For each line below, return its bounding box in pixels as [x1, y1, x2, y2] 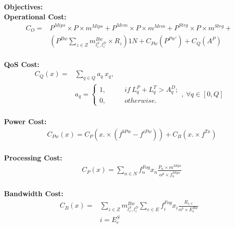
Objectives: [4, 1, 43, 11]
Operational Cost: [4, 11, 67, 21]
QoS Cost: [4, 59, 40, 69]
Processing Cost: [4, 152, 62, 162]
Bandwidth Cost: [4, 188, 64, 198]
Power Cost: [4, 116, 47, 127]
